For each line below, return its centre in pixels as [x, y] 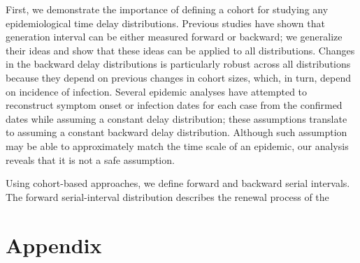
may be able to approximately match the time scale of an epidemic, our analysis [177, 145]
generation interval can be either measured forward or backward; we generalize [174, 37]
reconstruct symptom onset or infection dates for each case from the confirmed [174, 105]
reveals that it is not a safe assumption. [90, 159]
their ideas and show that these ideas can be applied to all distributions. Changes [180, 50]
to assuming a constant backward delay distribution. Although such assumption [177, 132]
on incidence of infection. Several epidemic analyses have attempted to [157, 91]
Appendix [54, 245]
